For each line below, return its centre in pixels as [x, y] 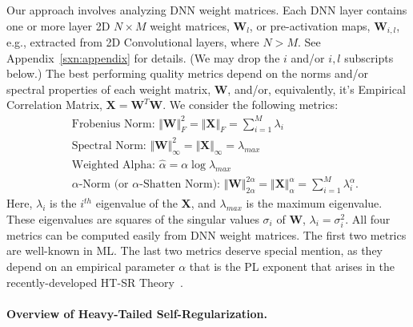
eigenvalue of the [136, 203]
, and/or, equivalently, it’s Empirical [317, 89]
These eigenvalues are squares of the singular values [133, 218]
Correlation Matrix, [54, 105]
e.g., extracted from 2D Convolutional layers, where [133, 42]
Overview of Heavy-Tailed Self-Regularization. [137, 313]
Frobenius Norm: [113, 124]
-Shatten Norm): [180, 185]
